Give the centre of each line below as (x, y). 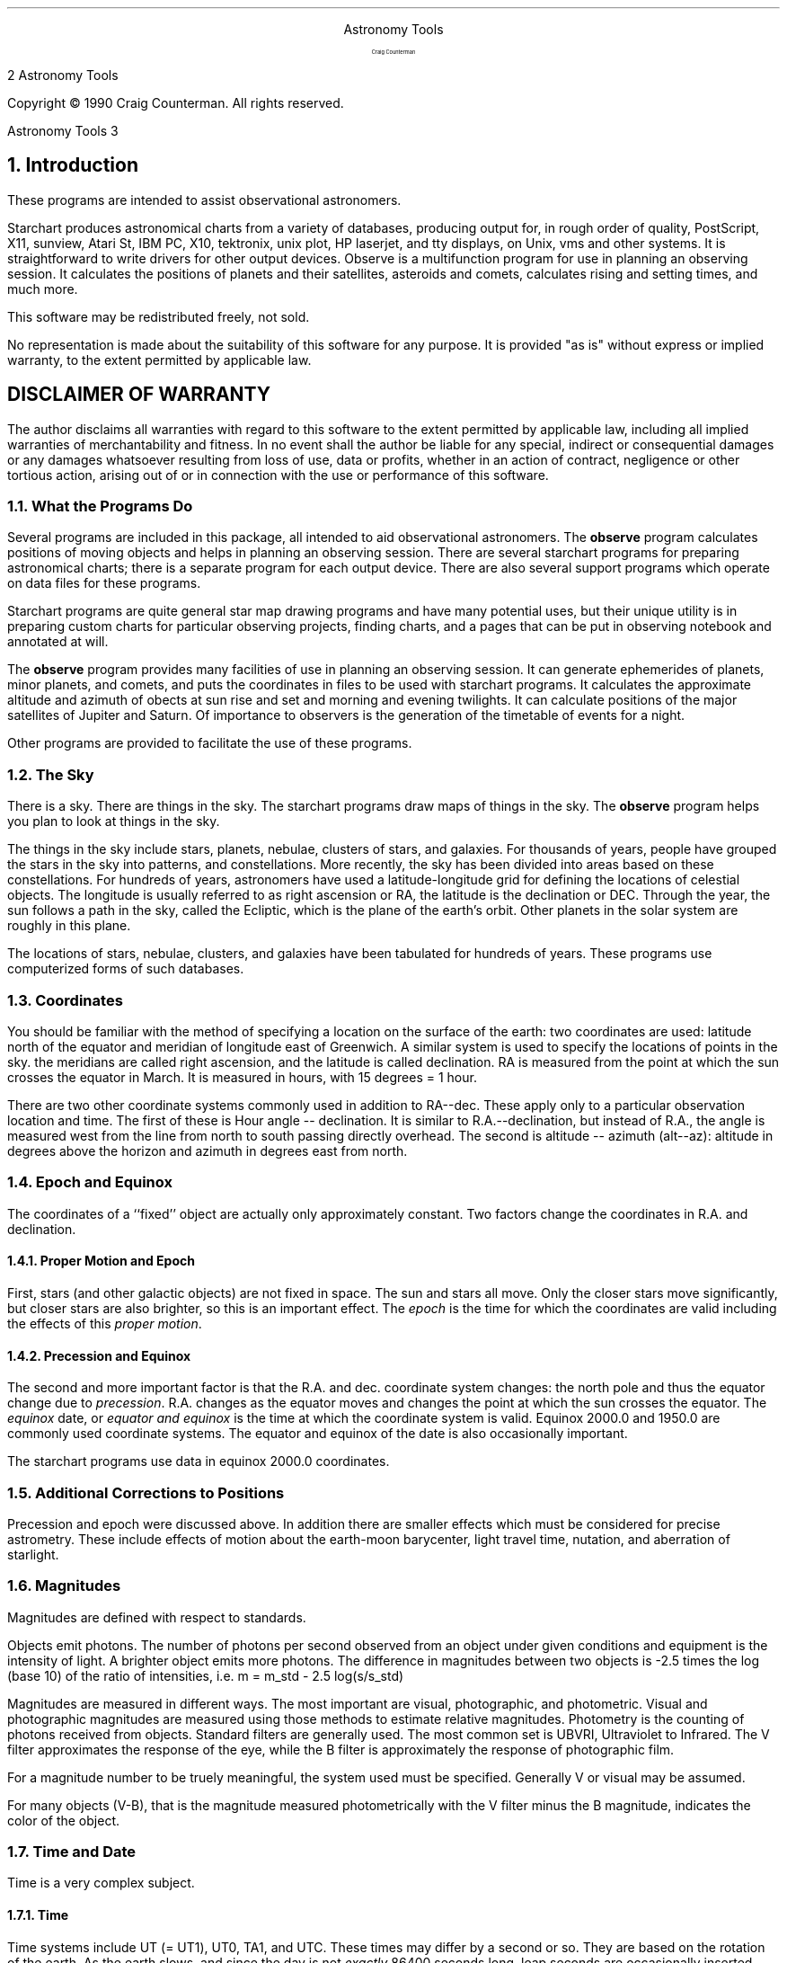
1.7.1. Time (38, 1914)
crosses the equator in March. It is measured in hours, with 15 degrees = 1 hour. (242, 1077)
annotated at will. (58, 642)
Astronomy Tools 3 (63, 131)
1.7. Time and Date (72, 1852)
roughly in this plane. (69, 926)
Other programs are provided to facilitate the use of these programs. (210, 743)
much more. (43, 289)
